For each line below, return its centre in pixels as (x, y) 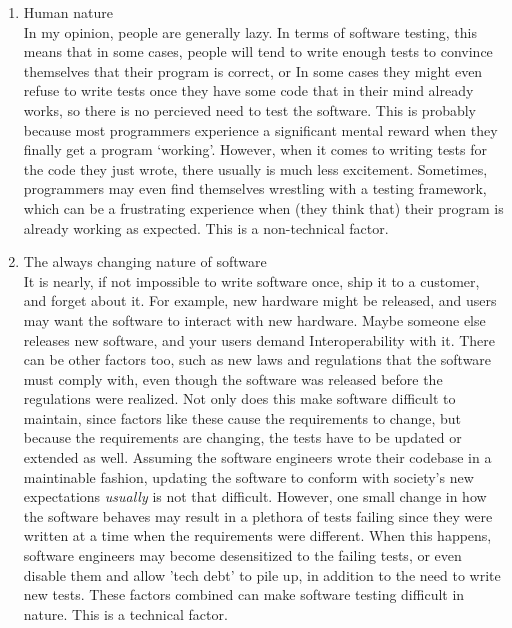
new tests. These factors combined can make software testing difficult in (244, 594)
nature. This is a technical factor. (125, 613)
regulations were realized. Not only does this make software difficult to (239, 398)
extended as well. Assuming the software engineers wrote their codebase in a (257, 457)
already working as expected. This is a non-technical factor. (206, 227)
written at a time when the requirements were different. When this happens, (257, 535)
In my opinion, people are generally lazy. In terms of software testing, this (250, 31)
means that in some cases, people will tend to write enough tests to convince (258, 51)
